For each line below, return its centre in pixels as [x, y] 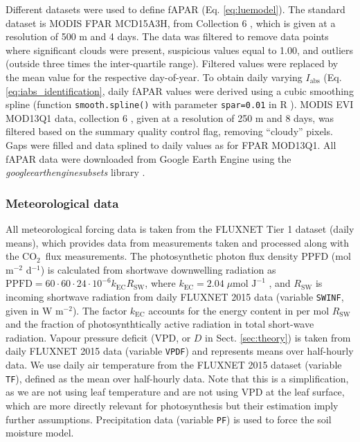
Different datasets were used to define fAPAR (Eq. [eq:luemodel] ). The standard [175, 9]
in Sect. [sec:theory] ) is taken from [278, 337]
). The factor [100, 310]
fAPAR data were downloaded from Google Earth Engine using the [148, 158]
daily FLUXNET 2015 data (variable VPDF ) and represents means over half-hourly [180, 351]
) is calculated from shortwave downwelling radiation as [158, 269]
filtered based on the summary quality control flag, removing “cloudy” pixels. [169, 131]
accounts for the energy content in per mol [239, 310]
